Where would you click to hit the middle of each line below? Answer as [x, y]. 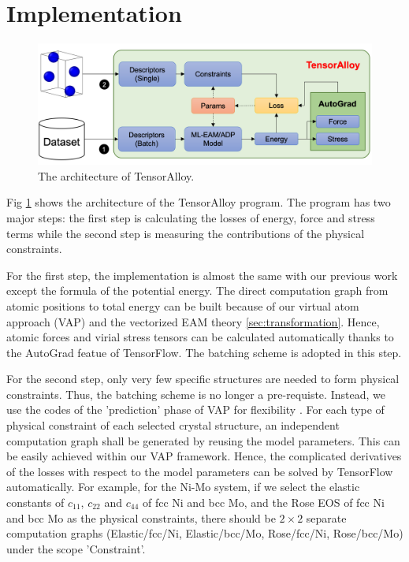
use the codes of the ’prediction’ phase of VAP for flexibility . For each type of [195, 409]
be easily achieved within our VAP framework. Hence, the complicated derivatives [204, 456]
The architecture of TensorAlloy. [116, 175]
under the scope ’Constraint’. [76, 548]
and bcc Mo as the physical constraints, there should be [141, 517]
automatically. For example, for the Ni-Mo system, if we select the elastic [183, 487]
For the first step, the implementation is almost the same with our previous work [202, 275]
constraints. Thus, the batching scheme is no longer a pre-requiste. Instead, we [196, 394]
